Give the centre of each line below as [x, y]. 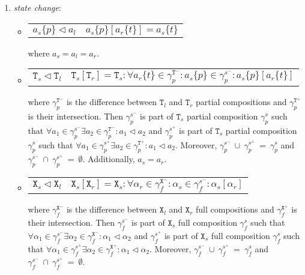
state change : [37, 7]
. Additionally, [109, 159]
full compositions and [235, 209]
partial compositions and [241, 102]
